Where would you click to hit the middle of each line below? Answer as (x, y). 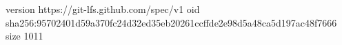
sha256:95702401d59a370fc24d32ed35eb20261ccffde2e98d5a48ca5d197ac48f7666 (171, 22)
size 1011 (24, 36)
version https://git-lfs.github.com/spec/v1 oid (103, 9)
